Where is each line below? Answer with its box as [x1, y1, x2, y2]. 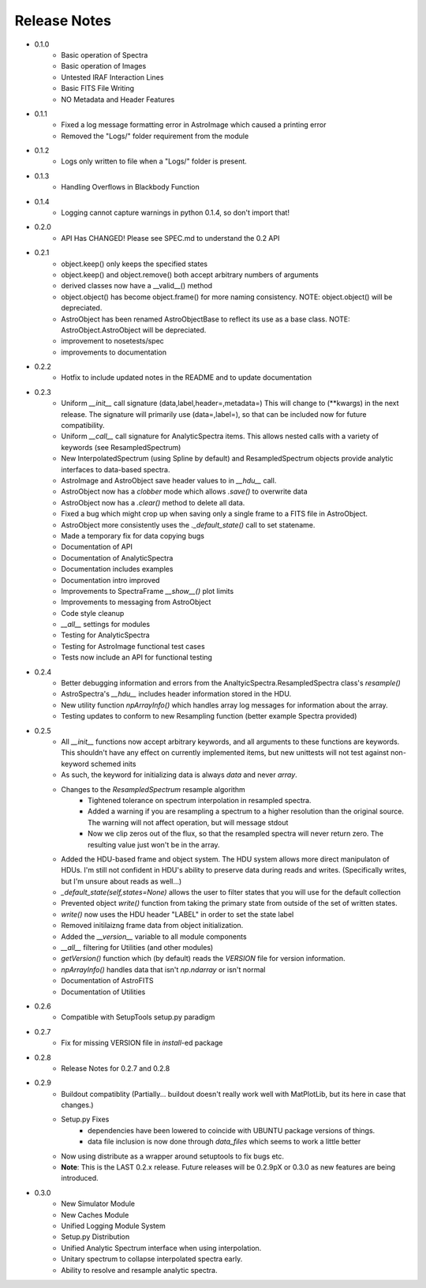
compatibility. [61, 421, 106, 430]
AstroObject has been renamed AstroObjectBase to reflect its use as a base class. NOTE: [61, 314, 350, 324]
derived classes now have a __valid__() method [61, 281, 213, 291]
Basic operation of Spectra [61, 50, 148, 59]
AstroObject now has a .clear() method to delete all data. [61, 498, 245, 507]
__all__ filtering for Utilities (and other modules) [61, 943, 214, 952]
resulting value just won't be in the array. [88, 839, 220, 849]
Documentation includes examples [61, 565, 174, 574]
